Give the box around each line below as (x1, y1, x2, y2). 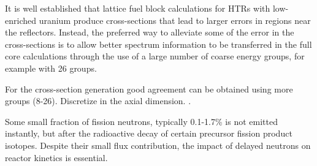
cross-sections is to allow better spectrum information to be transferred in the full (5, 37, 312, 50)
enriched (5, 13, 36, 26)
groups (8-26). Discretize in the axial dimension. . (5, 94, 191, 107)
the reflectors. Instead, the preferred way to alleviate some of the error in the (5, 26, 294, 39)
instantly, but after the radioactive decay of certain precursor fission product (5, 127, 292, 140)
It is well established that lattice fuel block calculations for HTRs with (5, 2, 270, 14)
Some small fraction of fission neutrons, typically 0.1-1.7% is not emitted (5, 115, 278, 127)
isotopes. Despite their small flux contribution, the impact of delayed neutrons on (5, 138, 311, 151)
